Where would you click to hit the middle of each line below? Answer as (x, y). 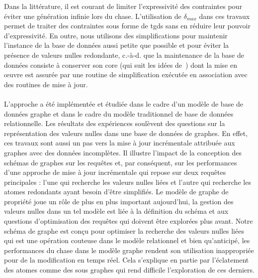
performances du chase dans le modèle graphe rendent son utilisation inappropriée (129, 250)
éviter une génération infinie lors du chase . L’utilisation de (93, 16)
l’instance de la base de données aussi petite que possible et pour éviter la (117, 45)
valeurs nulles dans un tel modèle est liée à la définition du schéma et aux (116, 211)
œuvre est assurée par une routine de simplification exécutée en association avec (126, 74)
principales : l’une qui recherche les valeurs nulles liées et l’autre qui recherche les (128, 182)
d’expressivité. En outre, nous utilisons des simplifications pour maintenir (116, 35)
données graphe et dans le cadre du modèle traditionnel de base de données (119, 113)
